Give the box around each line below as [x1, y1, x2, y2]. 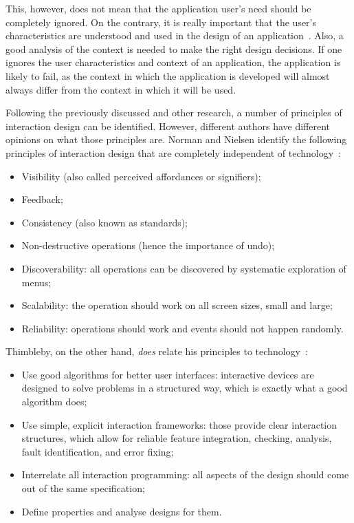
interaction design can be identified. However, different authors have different [5, 118, 331, 133]
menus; [21, 275, 52, 289]
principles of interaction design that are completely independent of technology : [5, 145, 341, 160]
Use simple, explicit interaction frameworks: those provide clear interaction [21, 417, 338, 431]
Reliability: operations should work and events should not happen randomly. [21, 321, 344, 335]
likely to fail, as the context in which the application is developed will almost [5, 68, 330, 83]
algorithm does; [21, 394, 87, 409]
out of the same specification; [21, 481, 145, 495]
